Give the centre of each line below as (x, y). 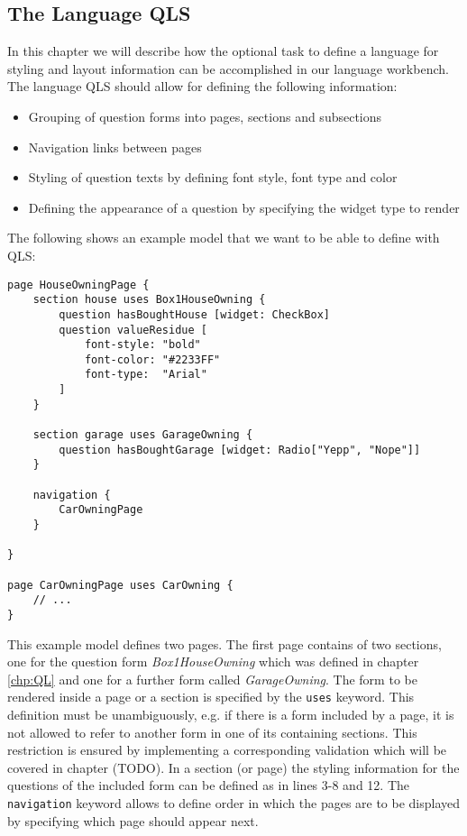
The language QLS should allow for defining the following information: (202, 86)
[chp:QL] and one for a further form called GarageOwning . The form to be (212, 679)
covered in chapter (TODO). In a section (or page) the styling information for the (233, 767)
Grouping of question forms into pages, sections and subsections (205, 116)
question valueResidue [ (133, 330)
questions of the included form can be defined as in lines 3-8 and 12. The (209, 785)
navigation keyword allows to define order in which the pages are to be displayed (234, 803)
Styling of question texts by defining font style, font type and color (213, 177)
